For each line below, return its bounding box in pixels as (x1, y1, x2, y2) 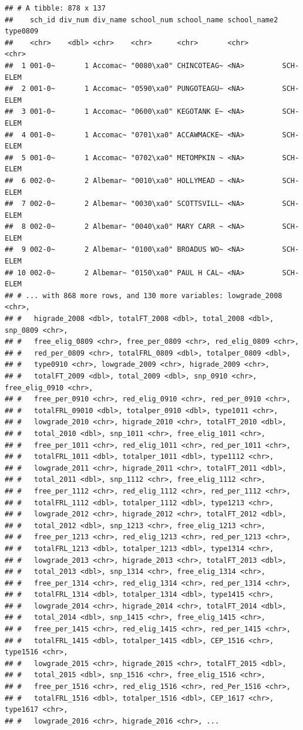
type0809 (5, 27, 39, 36)
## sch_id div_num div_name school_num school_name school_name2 (5, 15, 278, 24)
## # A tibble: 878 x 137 (5, 4, 106, 12)
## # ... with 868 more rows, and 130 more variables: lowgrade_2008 (5, 291, 282, 300)
